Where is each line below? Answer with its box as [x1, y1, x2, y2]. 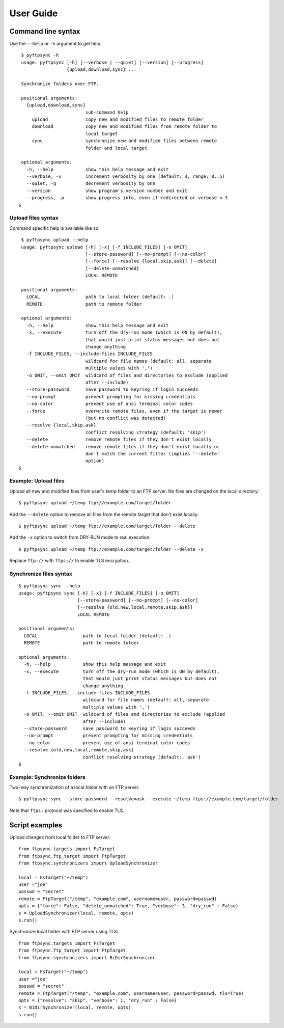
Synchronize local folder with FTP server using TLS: [9, 929, 119, 935]
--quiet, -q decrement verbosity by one [26, 181, 155, 186]
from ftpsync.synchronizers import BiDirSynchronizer [18, 955, 155, 960]
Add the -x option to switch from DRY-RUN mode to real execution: [9, 534, 151, 540]
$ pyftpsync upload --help [21, 237, 89, 243]
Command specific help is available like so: [9, 225, 100, 231]
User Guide [9, 8, 58, 19]
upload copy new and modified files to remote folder [32, 116, 204, 122]
